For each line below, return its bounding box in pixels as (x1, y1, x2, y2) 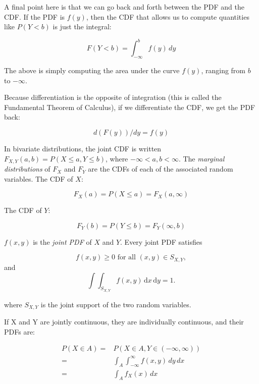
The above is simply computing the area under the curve (4, 65, 180, 76)
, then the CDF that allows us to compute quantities (86, 11, 249, 22)
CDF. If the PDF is (4, 11, 65, 22)
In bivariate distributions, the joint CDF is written (4, 143, 162, 154)
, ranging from (201, 65, 246, 76)
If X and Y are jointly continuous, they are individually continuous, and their (4, 316, 244, 327)
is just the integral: (53, 21, 112, 32)
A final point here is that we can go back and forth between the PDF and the (4, 2, 244, 12)
